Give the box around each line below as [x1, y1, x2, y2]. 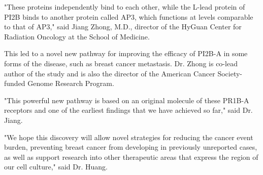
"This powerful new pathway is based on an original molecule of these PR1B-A [4, 95, 249, 105]
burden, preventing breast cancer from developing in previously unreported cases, [4, 142, 257, 152]
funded [4, 78, 25, 89]
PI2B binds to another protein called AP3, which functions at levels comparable [4, 11, 253, 22]
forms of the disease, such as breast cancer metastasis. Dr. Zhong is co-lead [4, 58, 238, 68]
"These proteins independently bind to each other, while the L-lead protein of [4, 2, 245, 12]
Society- [217, 68, 243, 78]
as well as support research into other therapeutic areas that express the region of [4, 151, 258, 162]
